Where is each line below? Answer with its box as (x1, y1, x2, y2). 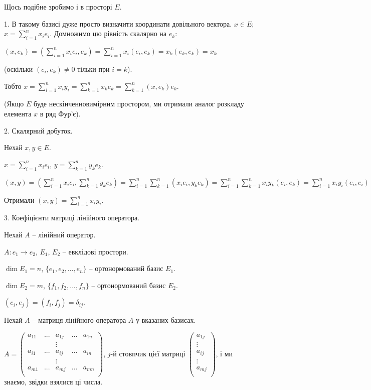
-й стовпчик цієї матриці (110, 348, 185, 358)
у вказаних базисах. (135, 315, 196, 325)
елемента (4, 108, 32, 118)
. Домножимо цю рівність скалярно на (50, 28, 167, 39)
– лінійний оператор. (32, 229, 96, 239)
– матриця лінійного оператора (32, 315, 126, 325)
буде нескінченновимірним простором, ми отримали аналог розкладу (34, 98, 244, 109)
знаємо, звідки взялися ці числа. (4, 376, 103, 386)
